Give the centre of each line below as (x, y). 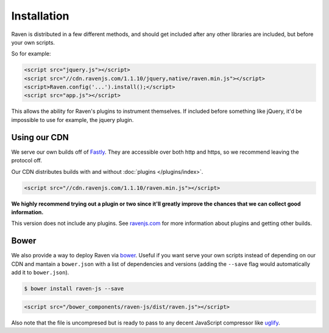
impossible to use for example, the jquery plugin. (73, 120)
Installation (40, 16)
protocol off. (27, 160)
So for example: (31, 54)
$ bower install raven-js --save (74, 288)
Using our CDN (40, 137)
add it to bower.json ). (40, 272)
